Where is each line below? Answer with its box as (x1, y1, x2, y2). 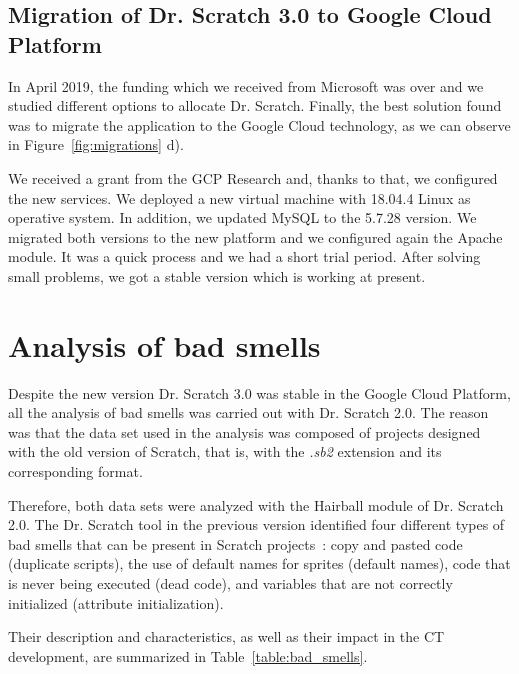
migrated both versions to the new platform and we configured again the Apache (8, 226, 503, 247)
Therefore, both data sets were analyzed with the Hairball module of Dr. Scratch (8, 494, 504, 515)
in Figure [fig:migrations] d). (8, 134, 184, 155)
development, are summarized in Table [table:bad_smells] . (8, 645, 368, 666)
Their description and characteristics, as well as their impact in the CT (8, 626, 445, 647)
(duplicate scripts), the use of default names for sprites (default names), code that (8, 553, 511, 574)
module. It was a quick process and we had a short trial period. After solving (8, 246, 481, 267)
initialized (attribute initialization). (8, 592, 224, 613)
